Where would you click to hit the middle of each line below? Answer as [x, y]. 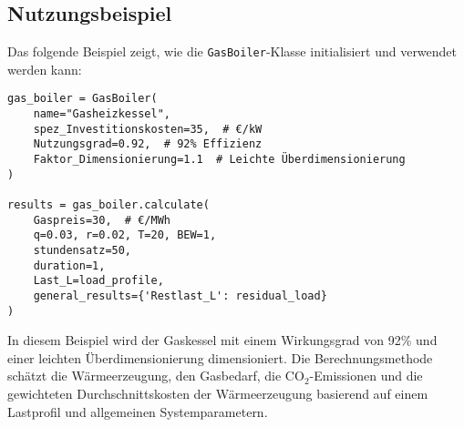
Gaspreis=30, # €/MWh [102, 220]
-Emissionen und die [366, 376]
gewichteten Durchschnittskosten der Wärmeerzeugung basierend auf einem [218, 394]
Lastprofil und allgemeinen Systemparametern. [138, 411]
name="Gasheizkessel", [102, 114]
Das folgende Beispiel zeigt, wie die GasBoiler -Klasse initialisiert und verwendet [232, 51]
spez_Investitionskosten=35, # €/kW [148, 129]
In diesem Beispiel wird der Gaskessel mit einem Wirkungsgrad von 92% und [222, 340]
